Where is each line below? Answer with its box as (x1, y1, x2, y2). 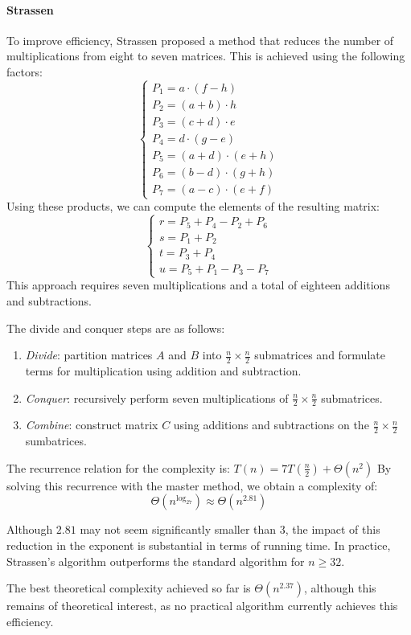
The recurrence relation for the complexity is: (6, 459, 230, 476)
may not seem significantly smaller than (80, 521, 277, 538)
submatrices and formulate (254, 346, 385, 363)
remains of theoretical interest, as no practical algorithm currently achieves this (6, 597, 398, 614)
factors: (6, 63, 43, 80)
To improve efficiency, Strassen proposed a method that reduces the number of (6, 31, 394, 48)
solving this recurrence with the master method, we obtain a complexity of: (6, 477, 378, 494)
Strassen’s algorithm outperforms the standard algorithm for (6, 552, 305, 569)
